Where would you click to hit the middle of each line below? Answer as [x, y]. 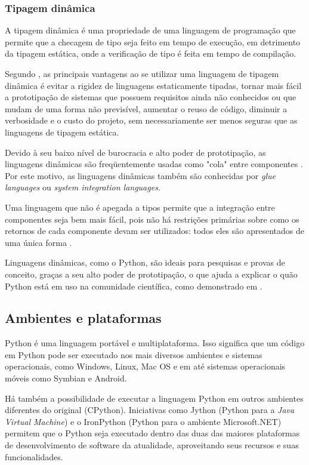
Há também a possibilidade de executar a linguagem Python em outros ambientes [154, 398]
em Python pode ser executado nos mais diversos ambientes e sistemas [134, 354]
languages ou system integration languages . [83, 187]
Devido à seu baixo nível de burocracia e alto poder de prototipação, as [135, 152]
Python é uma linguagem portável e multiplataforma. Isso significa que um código [155, 343]
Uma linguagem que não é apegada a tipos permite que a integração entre [140, 207]
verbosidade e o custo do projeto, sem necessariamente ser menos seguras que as [151, 120]
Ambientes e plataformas [83, 318]
